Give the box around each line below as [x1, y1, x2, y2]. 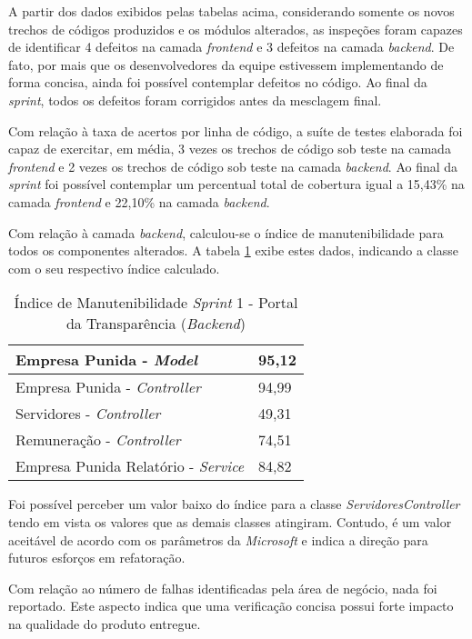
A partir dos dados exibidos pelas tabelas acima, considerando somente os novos [8, 2, 455, 20]
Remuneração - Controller [15, 429, 181, 451]
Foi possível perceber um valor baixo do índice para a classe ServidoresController [8, 494, 460, 514]
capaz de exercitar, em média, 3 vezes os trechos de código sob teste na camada [8, 139, 451, 158]
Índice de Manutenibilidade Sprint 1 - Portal [14, 292, 298, 314]
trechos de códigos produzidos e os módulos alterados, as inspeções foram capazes [8, 19, 463, 38]
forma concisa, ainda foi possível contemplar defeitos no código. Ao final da [8, 73, 427, 92]
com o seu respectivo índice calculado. [8, 258, 220, 277]
